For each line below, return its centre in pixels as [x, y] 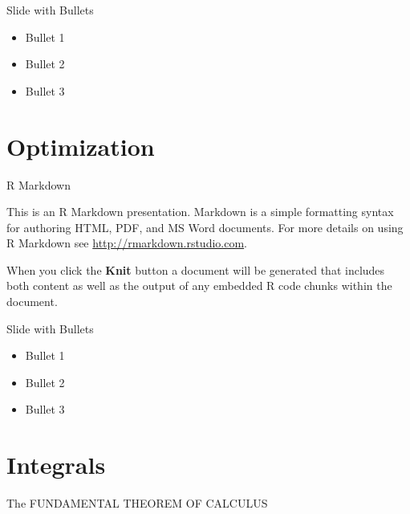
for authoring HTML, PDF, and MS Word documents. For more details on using [205, 227]
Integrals [56, 465]
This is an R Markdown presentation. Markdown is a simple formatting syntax [200, 212]
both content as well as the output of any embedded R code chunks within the [199, 286]
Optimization [81, 146]
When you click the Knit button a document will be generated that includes [196, 269]
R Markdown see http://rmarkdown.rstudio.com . [127, 243]
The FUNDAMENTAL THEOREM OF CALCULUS [137, 503]
